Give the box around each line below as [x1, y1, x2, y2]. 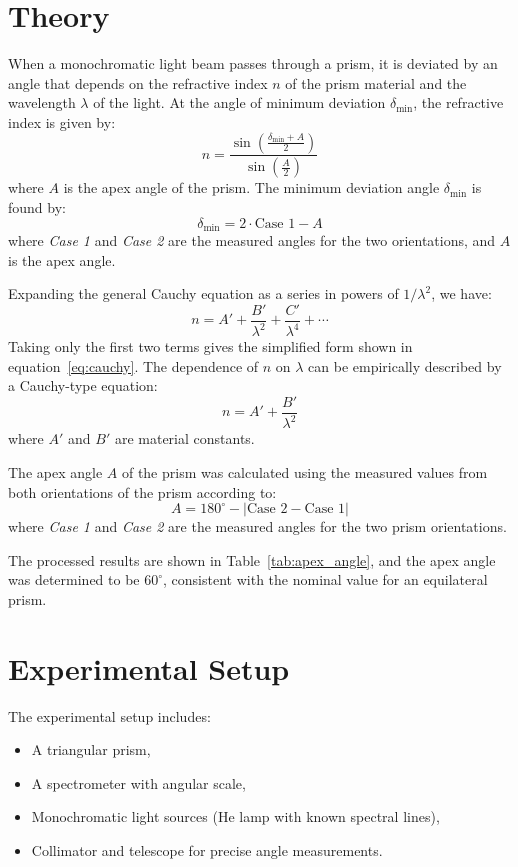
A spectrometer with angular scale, [31, 772, 246, 793]
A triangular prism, [31, 739, 151, 760]
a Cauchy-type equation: [8, 375, 158, 396]
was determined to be [8, 569, 140, 590]
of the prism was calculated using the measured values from [121, 461, 488, 482]
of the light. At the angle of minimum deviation [93, 92, 386, 113]
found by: [8, 196, 66, 217]
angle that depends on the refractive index [8, 72, 268, 93]
